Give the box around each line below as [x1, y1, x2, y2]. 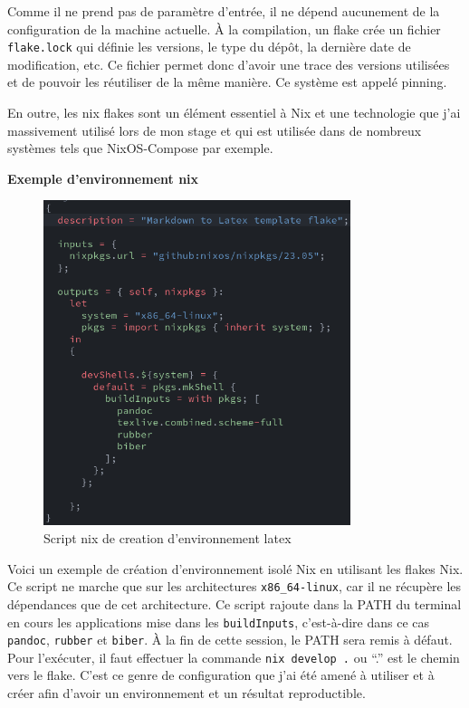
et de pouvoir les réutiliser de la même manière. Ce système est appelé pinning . [7, 72, 447, 91]
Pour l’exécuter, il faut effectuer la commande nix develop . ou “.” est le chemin [7, 647, 460, 666]
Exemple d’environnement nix [7, 168, 199, 187]
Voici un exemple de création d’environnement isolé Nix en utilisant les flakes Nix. [7, 559, 464, 578]
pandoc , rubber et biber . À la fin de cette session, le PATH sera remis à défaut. [7, 630, 453, 649]
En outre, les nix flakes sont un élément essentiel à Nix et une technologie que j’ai [7, 103, 461, 122]
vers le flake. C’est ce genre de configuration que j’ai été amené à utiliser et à [7, 665, 435, 684]
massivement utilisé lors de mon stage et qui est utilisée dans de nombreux [7, 120, 422, 139]
